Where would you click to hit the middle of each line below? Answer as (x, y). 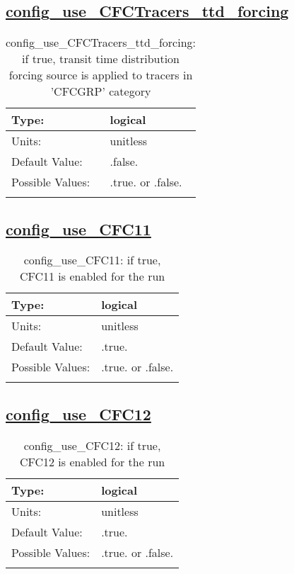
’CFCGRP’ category (101, 91)
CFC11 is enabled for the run (92, 276)
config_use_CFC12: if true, (92, 445)
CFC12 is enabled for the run (92, 461)
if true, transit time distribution (101, 59)
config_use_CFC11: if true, (92, 260)
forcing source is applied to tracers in (101, 75)
